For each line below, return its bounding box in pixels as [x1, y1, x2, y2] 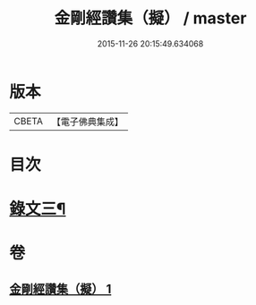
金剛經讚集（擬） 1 [9, 281, 112, 296]
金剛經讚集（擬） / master [54, 8, 247, 29]
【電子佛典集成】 [51, 115, 124, 128]
